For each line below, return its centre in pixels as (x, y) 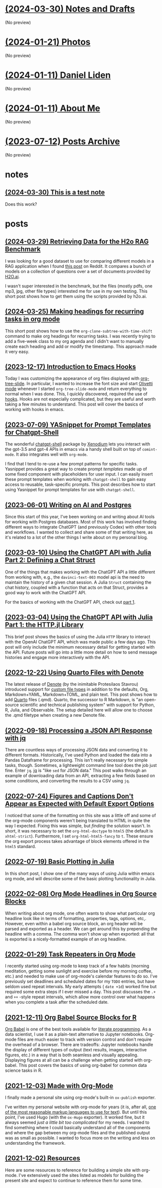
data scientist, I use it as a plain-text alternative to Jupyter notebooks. (74, 1034)
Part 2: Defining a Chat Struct (50, 560)
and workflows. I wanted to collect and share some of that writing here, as (79, 532)
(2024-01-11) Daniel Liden (58, 75)
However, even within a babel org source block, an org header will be (74, 923)
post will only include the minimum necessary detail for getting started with (80, 647)
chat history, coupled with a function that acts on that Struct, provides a (76, 587)
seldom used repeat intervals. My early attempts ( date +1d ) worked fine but (81, 987)
